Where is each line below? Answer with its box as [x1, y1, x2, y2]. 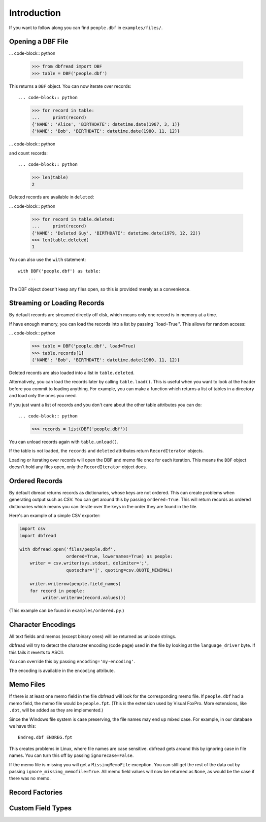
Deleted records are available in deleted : [9, 194, 95, 200]
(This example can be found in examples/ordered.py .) [9, 607, 124, 614]
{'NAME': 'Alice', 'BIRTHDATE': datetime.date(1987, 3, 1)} [32, 121, 180, 127]
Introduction [9, 7, 61, 18]
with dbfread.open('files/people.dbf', [19, 547, 116, 552]
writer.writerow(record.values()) [42, 595, 127, 600]
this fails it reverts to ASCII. [9, 649, 64, 655]
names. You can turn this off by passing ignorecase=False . [9, 752, 134, 758]
